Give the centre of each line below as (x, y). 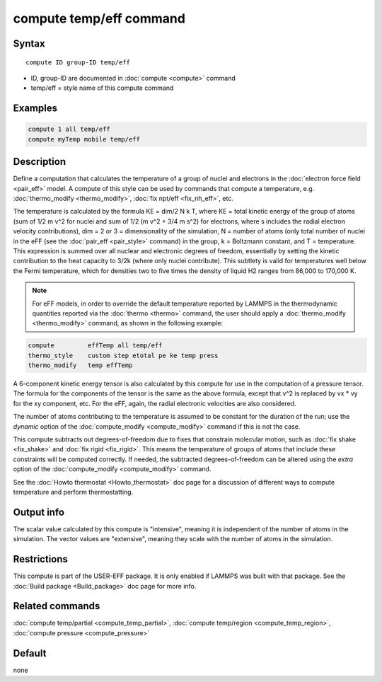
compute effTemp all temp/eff (95, 346)
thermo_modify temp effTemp (80, 365)
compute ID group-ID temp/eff (78, 62)
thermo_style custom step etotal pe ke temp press (123, 355)
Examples (35, 109)
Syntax (29, 44)
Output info (39, 512)
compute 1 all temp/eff (69, 129)
